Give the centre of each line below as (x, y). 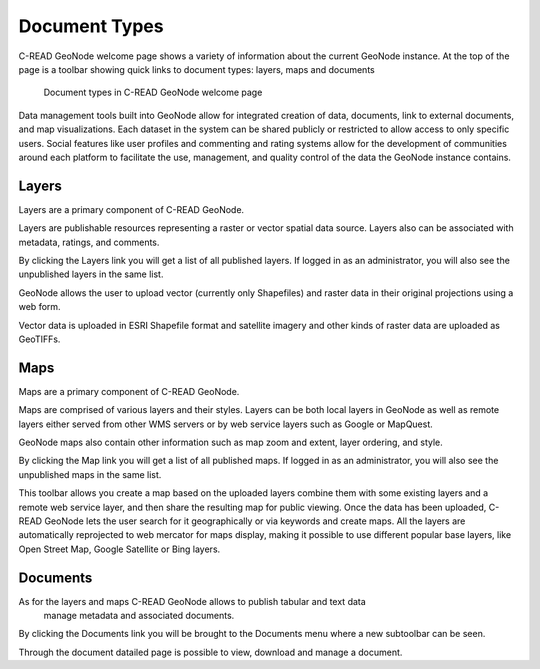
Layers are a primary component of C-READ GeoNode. (131, 209)
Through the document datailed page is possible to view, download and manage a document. (210, 652)
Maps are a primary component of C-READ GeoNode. (129, 391)
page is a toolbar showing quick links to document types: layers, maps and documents (196, 69)
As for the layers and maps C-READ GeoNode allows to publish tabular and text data (192, 601)
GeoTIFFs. (39, 339)
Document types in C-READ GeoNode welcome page (153, 92)
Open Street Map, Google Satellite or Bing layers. (119, 549)
